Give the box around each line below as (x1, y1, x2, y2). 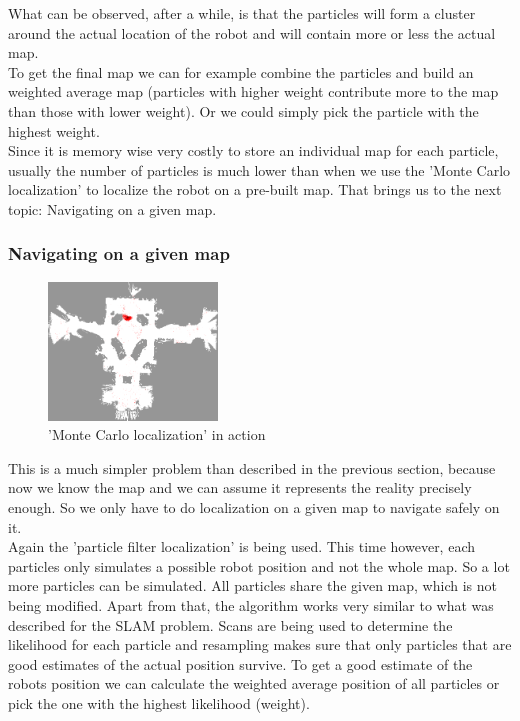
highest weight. (8, 120, 100, 141)
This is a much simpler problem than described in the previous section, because (8, 457, 496, 478)
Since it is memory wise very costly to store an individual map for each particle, (8, 140, 499, 161)
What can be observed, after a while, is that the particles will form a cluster (8, 3, 476, 23)
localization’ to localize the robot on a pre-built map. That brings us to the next (8, 179, 502, 200)
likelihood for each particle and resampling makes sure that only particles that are (8, 634, 512, 655)
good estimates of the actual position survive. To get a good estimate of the (8, 653, 473, 674)
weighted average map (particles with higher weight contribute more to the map (8, 81, 499, 102)
